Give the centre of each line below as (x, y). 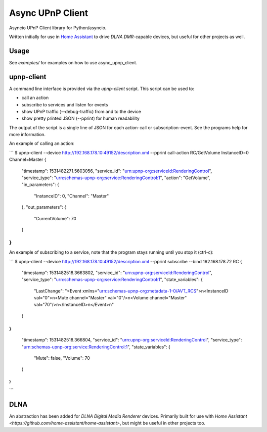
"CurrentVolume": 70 (55, 218)
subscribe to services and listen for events (65, 104)
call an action (35, 98)
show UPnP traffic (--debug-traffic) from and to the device (81, 111)
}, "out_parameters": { (44, 207)
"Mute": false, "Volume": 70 (62, 358)
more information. (27, 135)
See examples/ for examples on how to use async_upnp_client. (73, 62)
